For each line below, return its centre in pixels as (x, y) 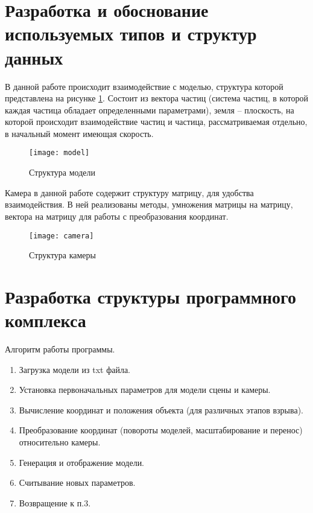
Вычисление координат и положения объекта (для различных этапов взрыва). (161, 409)
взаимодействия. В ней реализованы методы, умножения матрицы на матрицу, (149, 204)
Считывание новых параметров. (77, 483)
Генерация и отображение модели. (82, 462)
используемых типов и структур (131, 33)
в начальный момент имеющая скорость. (79, 133)
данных (34, 57)
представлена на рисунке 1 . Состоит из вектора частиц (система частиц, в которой (156, 98)
